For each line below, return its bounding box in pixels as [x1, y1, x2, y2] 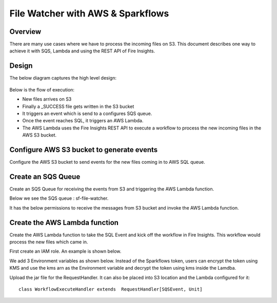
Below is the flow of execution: [9, 86, 74, 92]
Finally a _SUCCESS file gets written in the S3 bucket [22, 103, 134, 109]
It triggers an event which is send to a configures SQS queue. [22, 110, 152, 117]
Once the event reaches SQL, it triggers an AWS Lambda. [22, 118, 144, 124]
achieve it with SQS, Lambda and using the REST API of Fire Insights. [9, 48, 155, 54]
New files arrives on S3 [22, 96, 72, 102]
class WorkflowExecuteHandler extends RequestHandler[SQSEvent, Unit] [18, 286, 203, 292]
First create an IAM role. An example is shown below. [9, 248, 122, 254]
